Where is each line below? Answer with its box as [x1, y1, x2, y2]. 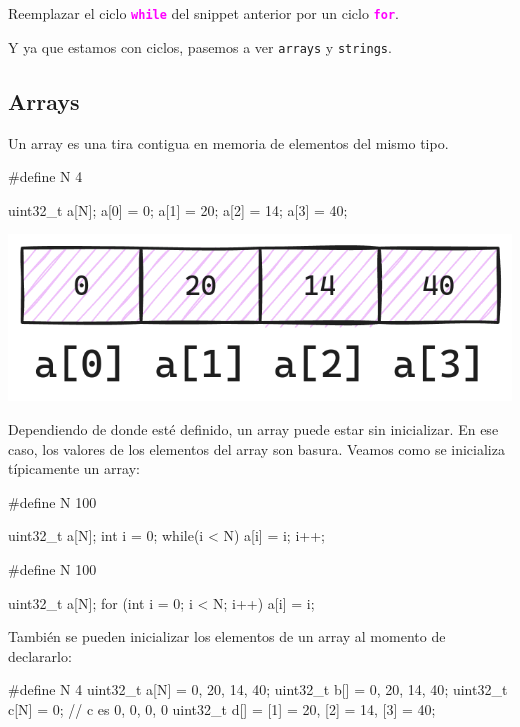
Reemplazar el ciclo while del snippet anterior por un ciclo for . [8, 3, 399, 23]
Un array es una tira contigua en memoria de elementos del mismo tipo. [8, 132, 449, 153]
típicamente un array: [8, 458, 140, 479]
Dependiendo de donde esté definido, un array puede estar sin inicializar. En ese [8, 418, 499, 439]
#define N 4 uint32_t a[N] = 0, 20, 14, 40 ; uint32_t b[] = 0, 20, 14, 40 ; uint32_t [8, 679, 508, 700]
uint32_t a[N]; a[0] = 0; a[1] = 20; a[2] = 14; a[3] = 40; [8, 199, 348, 220]
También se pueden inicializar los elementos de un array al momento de [8, 626, 446, 647]
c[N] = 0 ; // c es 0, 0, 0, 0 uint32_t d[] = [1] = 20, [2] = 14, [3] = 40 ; [8, 698, 436, 719]
